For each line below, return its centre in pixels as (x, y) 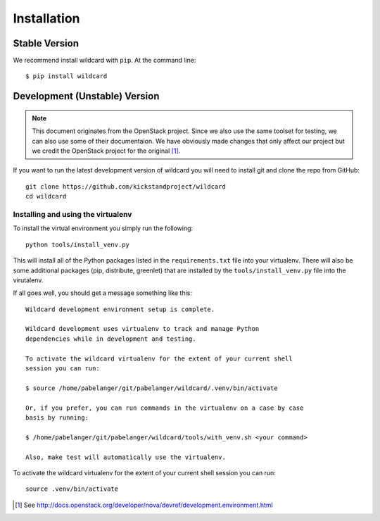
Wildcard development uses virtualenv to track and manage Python (142, 329)
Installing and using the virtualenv (72, 214)
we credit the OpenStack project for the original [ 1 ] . (106, 151)
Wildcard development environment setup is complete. (120, 309)
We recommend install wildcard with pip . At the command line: (104, 61)
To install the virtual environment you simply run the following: (103, 228)
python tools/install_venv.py (78, 244)
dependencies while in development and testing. (111, 339)
